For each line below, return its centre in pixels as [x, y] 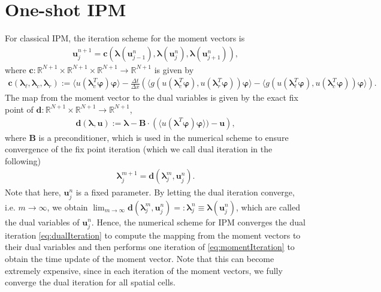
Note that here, [33, 192]
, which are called [268, 207]
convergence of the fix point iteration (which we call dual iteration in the [139, 149]
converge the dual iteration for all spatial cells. [90, 282]
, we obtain [67, 207]
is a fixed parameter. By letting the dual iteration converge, [185, 192]
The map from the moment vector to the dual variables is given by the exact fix [152, 97]
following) [23, 160]
